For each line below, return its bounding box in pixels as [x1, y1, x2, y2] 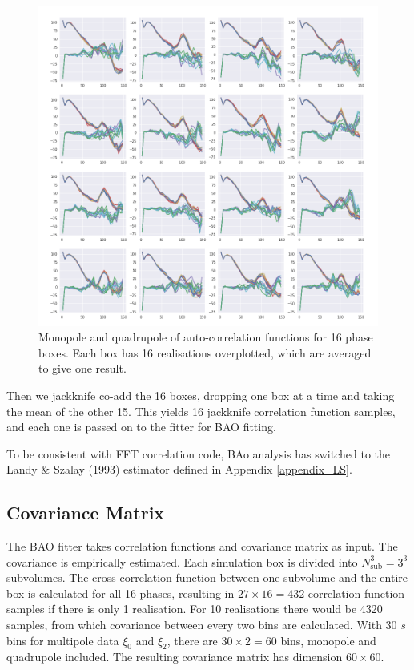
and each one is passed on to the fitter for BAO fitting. [6, 418, 276, 435]
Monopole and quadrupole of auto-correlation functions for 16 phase [38, 329, 373, 345]
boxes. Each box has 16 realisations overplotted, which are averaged [38, 344, 372, 361]
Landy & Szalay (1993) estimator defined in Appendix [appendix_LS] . [6, 461, 352, 478]
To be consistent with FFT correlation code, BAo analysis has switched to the [6, 445, 391, 462]
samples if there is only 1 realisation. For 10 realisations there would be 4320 [6, 600, 383, 617]
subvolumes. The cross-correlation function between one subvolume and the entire [6, 569, 408, 586]
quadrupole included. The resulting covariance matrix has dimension [6, 648, 343, 665]
